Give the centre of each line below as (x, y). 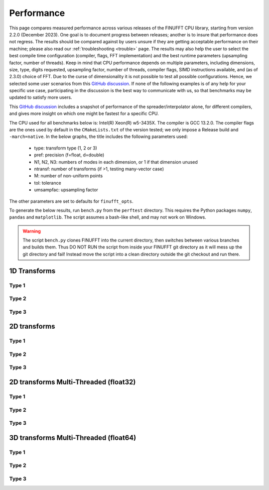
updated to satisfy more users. (41, 98)
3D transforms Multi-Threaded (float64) (73, 437)
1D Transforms (32, 271)
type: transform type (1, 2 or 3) (66, 148)
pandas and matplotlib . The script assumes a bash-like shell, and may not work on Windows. (108, 217)
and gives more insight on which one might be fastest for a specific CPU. (84, 114)
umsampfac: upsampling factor (66, 190)
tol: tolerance (48, 183)
